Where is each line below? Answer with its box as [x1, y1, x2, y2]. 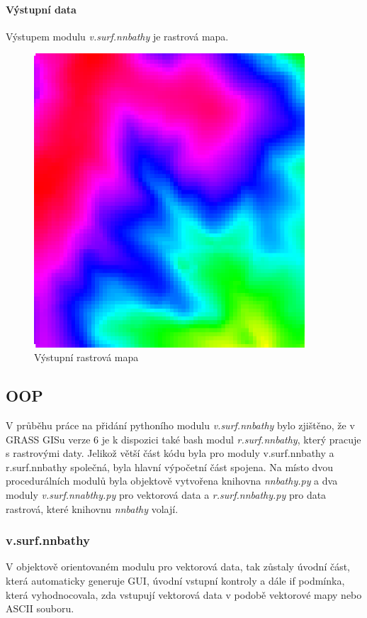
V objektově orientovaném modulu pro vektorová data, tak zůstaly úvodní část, [6, 559, 351, 574]
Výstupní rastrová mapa [34, 350, 139, 365]
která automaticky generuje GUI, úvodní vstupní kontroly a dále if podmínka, [6, 573, 345, 588]
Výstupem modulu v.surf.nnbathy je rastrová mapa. [6, 28, 229, 43]
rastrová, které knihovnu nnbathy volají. [6, 501, 179, 516]
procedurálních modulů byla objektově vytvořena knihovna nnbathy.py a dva [6, 473, 338, 488]
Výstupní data [6, 1, 77, 16]
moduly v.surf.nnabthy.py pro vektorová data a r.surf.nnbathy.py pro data [6, 487, 327, 502]
